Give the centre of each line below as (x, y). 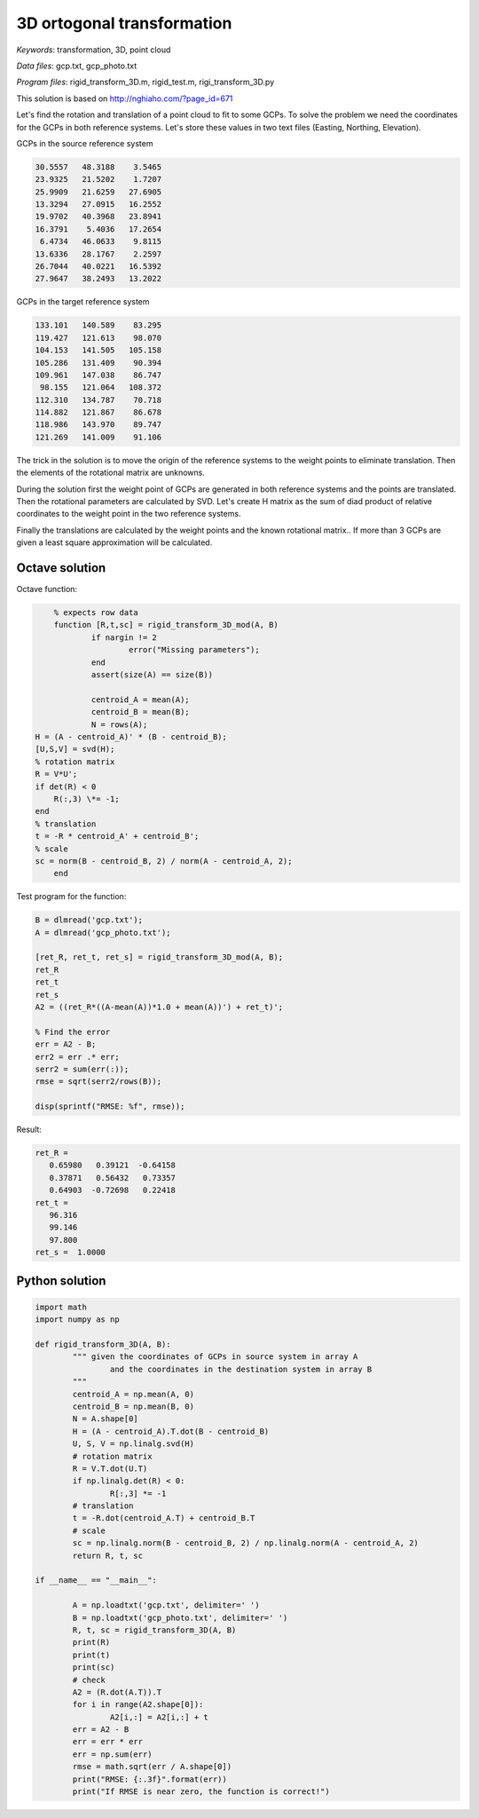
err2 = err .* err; (77, 1057)
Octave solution (61, 568)
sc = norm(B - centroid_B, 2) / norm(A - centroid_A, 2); (164, 861)
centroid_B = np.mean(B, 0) (133, 1406)
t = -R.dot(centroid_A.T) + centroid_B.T (164, 1518)
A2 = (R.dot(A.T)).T (117, 1692)
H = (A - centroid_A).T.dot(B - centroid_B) (171, 1431)
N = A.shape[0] (106, 1419)
